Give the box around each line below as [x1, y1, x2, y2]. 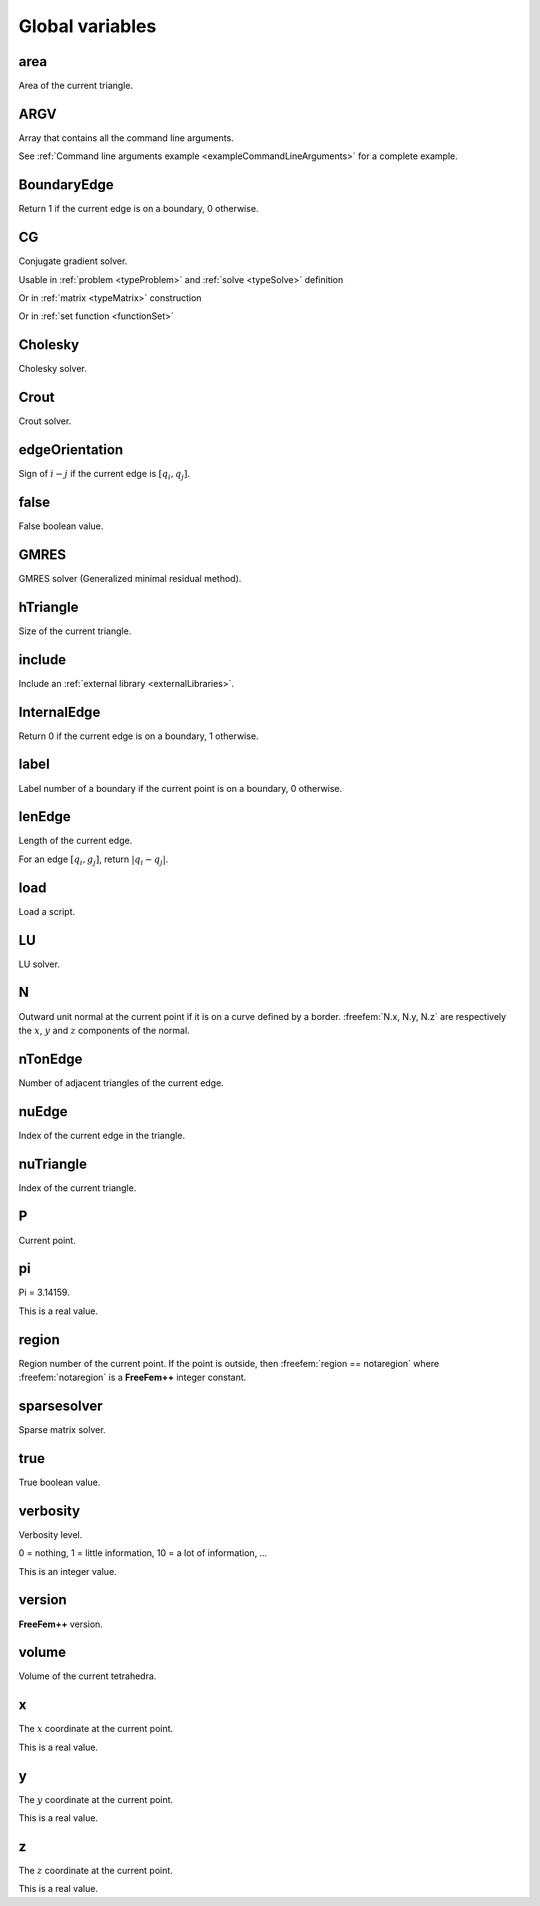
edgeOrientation [18, 441, 124, 458]
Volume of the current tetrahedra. [18, 1670, 157, 1682]
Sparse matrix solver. [18, 1424, 106, 1436]
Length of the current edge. [18, 835, 133, 847]
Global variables [18, 15, 157, 37]
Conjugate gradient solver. [18, 255, 128, 267]
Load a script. [18, 905, 75, 917]
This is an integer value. [18, 1565, 117, 1577]
